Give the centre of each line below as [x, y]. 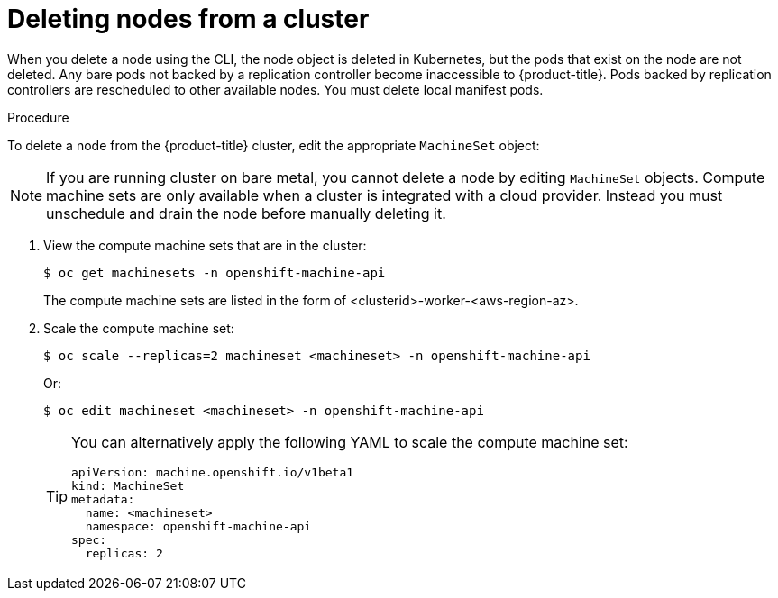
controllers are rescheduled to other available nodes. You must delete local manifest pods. [275, 89]
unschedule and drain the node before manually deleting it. [246, 213]
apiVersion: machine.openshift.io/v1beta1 [213, 472]
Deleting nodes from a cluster [188, 19]
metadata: [103, 499]
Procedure [38, 117]
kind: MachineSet [128, 485]
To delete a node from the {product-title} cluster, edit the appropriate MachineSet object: [274, 145]
